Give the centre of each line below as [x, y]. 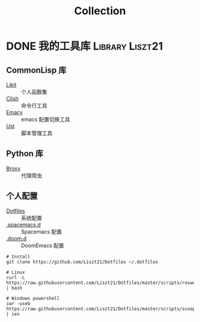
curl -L [16, 277]
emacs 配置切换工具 [46, 119]
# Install [18, 257]
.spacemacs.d [24, 224]
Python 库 [25, 154]
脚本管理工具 [37, 133]
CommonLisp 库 [36, 70]
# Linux [16, 272]
